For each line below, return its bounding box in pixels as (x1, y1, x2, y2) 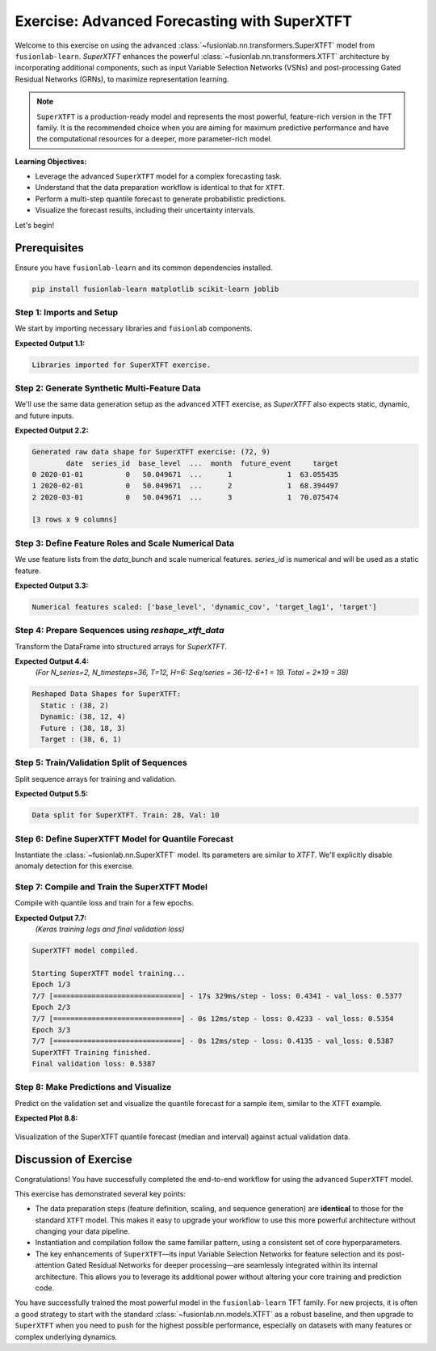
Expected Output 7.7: (15, 913, 87, 922)
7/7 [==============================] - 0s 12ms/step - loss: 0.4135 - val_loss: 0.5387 (31, 1036, 395, 1046)
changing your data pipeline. (35, 1226, 131, 1236)
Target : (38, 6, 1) (40, 735, 122, 744)
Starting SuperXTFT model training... (31, 969, 186, 977)
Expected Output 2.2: (15, 425, 89, 436)
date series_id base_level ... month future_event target (65, 458, 339, 468)
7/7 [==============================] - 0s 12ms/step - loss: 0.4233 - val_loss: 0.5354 (31, 1014, 395, 1023)
